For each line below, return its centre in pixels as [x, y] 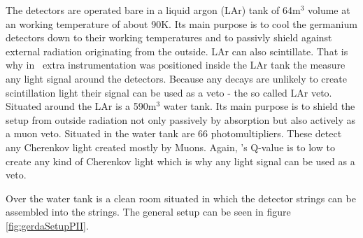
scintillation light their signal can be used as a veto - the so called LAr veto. [169, 92]
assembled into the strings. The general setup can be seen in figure [148, 212]
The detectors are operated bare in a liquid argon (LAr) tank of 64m [153, 10]
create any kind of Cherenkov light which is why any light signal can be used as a [180, 161]
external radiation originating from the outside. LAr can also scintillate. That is [177, 51]
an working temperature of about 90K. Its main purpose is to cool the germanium [181, 23]
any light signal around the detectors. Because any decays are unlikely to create [176, 78]
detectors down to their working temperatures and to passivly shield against [169, 37]
